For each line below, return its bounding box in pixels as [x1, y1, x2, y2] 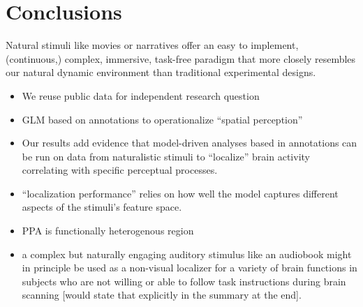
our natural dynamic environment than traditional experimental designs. [6, 65, 316, 80]
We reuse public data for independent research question [22, 88, 260, 103]
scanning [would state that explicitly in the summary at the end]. [22, 287, 302, 302]
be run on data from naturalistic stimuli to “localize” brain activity [22, 149, 310, 163]
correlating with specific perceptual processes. [22, 163, 218, 177]
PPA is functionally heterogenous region [22, 223, 194, 238]
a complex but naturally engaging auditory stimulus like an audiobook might [22, 246, 352, 261]
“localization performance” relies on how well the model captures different [22, 186, 339, 200]
